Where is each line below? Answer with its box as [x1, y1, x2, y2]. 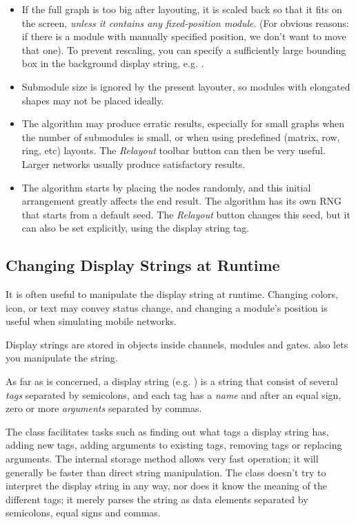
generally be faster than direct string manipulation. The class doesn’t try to [6, 465, 326, 479]
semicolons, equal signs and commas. [6, 505, 161, 520]
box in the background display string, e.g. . [21, 56, 204, 71]
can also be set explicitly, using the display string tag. [21, 221, 250, 235]
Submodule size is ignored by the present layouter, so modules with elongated [21, 79, 350, 93]
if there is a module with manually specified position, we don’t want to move [21, 29, 346, 44]
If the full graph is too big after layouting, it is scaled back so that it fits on [21, 2, 342, 16]
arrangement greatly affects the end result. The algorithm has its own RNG [21, 194, 342, 208]
